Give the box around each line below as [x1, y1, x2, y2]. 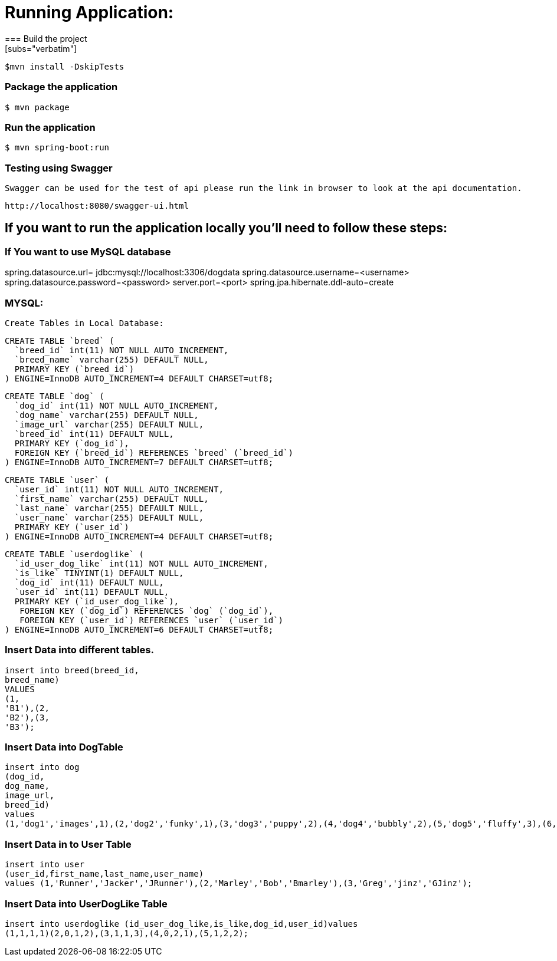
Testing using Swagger [5, 162, 113, 174]
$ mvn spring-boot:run [5, 143, 110, 153]
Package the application [5, 81, 118, 93]
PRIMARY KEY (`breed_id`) [14, 364, 135, 374]
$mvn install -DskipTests [5, 61, 124, 71]
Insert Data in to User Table [5, 838, 132, 850]
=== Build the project [5, 33, 87, 44]
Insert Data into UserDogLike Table [5, 897, 168, 910]
